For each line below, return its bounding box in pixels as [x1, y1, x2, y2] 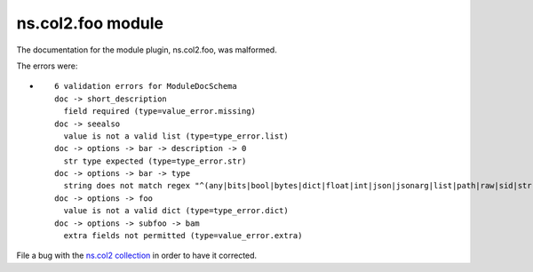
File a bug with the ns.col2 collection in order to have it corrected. [16, 250, 258, 261]
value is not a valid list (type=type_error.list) [63, 131, 289, 141]
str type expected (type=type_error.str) [63, 156, 247, 166]
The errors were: [16, 60, 78, 71]
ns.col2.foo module [16, 13, 164, 33]
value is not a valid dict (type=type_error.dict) [63, 205, 289, 216]
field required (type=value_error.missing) [63, 107, 257, 116]
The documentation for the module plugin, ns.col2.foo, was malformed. [16, 44, 277, 55]
